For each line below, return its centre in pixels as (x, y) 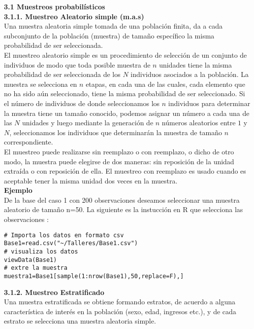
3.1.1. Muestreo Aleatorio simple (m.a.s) (74, 16)
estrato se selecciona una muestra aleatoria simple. (80, 321)
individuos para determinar (209, 103)
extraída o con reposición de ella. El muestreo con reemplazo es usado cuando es (125, 171)
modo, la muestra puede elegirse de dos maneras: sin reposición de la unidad (119, 161)
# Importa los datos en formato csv (64, 235)
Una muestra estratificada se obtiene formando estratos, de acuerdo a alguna (120, 302)
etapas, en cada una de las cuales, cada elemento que (165, 84)
